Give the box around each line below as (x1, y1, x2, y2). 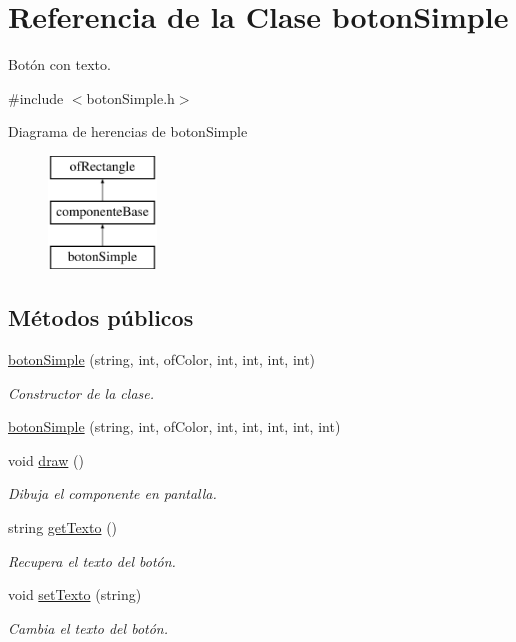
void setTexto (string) (8, 584, 142, 605)
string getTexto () (8, 517, 118, 538)
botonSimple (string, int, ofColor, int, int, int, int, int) (8, 416, 341, 437)
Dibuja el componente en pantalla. (8, 483, 217, 504)
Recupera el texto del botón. (8, 550, 176, 571)
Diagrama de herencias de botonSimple (8, 121, 248, 142)
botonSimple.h (86, 87, 175, 108)
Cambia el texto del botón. (8, 617, 169, 638)
